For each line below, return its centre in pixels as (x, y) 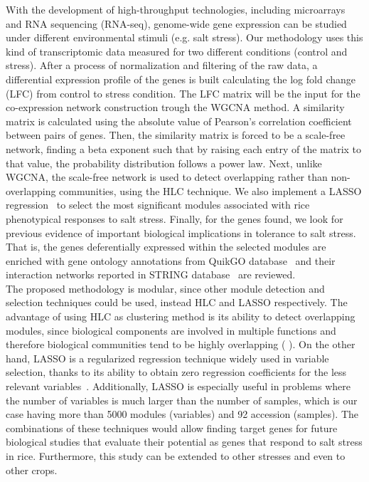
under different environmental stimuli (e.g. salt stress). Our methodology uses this (184, 37)
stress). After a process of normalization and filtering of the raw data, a (162, 65)
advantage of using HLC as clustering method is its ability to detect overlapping (181, 316)
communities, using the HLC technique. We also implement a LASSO (210, 190)
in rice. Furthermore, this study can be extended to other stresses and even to (176, 456)
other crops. (32, 470)
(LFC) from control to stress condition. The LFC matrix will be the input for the (183, 93)
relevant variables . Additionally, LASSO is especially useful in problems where (178, 386)
